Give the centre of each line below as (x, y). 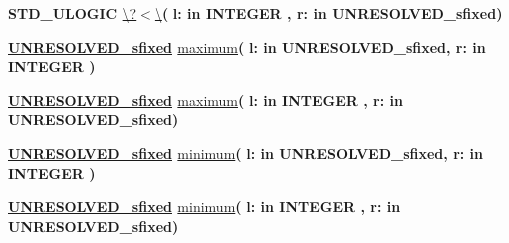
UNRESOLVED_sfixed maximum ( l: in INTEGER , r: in (205, 99)
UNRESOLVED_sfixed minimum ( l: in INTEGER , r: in (204, 206)
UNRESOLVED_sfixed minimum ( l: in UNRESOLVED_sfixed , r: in (246, 152)
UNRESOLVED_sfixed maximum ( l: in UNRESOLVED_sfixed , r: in (247, 46)
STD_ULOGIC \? (72, 13)
